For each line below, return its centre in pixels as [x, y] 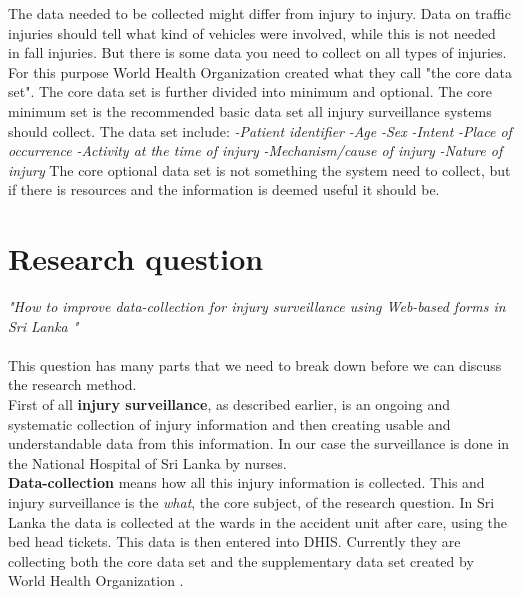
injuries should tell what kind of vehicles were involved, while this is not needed [252, 32]
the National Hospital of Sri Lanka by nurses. [147, 462]
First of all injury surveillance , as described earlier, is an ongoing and [229, 404]
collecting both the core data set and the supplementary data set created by [241, 560]
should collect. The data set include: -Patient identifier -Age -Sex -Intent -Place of [260, 130]
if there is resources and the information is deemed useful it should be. [224, 189]
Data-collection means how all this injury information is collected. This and [246, 482]
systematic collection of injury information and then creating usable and [229, 423]
